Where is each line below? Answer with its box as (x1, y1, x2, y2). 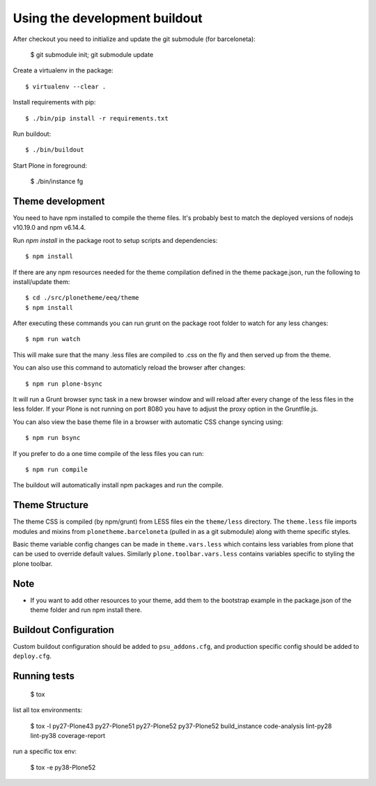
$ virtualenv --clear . (25, 82, 107, 91)
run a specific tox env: (13, 747, 77, 755)
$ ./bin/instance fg (30, 178, 84, 186)
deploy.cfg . (13, 652, 52, 661)
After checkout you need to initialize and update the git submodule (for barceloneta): (13, 35, 256, 43)
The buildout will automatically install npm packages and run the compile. (13, 481, 224, 489)
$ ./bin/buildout (25, 146, 84, 154)
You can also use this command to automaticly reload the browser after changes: (13, 363, 246, 372)
